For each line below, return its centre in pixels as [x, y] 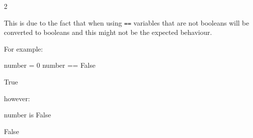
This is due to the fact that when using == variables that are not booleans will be [126, 22]
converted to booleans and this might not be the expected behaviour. [108, 32]
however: [17, 98]
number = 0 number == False [50, 65]
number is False [28, 115]
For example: [24, 48]
